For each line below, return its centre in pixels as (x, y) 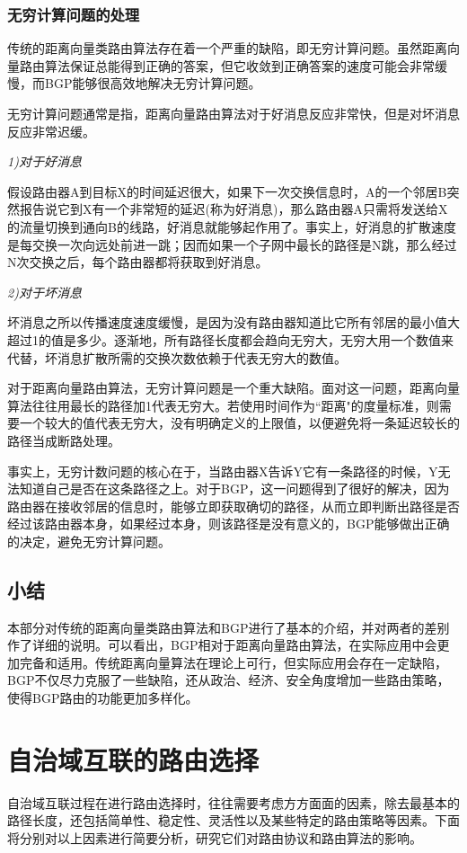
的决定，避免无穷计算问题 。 (89, 541)
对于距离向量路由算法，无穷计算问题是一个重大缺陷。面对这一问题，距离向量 (233, 388)
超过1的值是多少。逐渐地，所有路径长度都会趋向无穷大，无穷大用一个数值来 (230, 339)
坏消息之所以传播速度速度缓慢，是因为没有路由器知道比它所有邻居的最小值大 (233, 322)
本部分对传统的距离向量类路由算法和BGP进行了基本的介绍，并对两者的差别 (229, 627)
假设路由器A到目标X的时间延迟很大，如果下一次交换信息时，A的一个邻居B (227, 191)
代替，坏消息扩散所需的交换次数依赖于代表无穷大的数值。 (177, 357)
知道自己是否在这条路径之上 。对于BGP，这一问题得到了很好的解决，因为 (234, 489)
